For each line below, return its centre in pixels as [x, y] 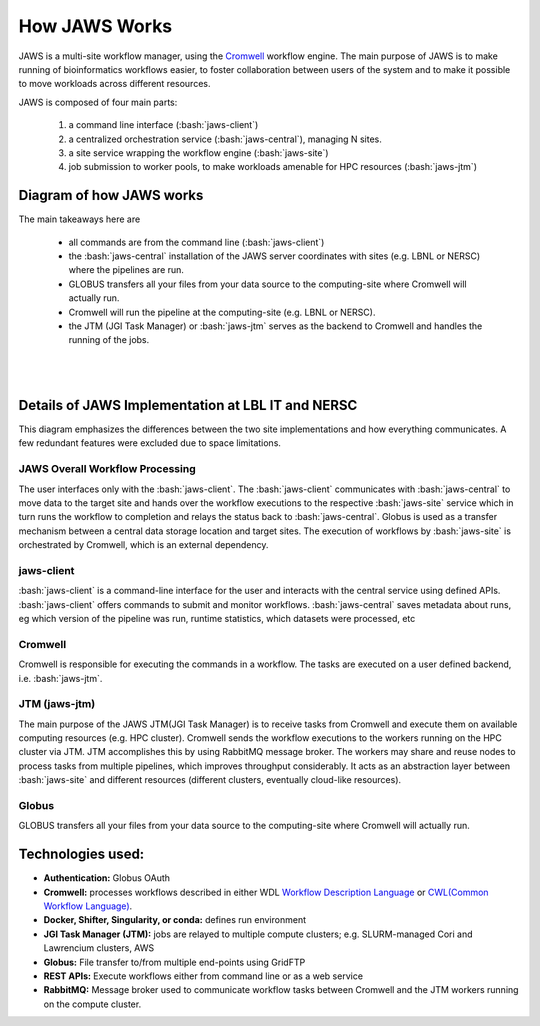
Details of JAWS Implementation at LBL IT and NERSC [188, 405]
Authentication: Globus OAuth [106, 878]
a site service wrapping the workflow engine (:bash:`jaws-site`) [198, 152]
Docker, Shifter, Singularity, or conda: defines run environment [175, 920]
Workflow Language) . [88, 906]
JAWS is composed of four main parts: [98, 102]
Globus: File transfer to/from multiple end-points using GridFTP [174, 962]
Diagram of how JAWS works [111, 195]
